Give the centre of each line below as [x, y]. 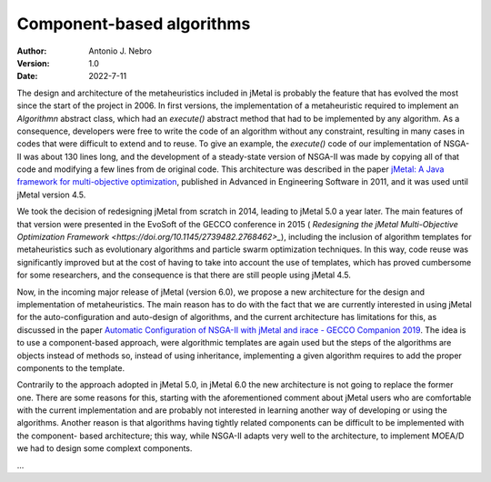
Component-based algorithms [134, 24]
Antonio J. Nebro [120, 51]
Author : [32, 51]
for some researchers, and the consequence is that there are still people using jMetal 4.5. [184, 275]
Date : [27, 76]
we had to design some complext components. [105, 448]
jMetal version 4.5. [51, 195]
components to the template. [71, 367]
